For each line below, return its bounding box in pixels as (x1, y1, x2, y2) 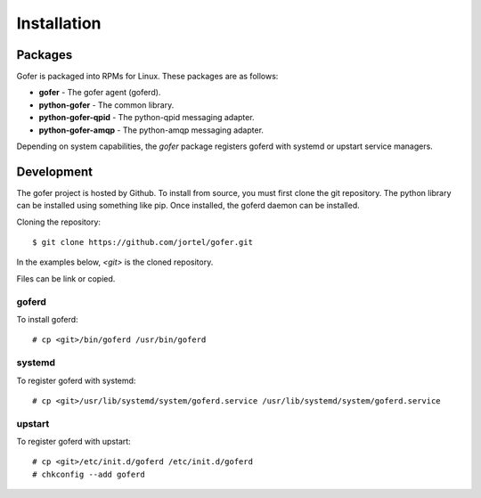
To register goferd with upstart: (16, 437, 131, 447)
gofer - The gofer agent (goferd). (38, 87, 161, 98)
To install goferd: (16, 314, 79, 325)
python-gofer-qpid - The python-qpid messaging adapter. (38, 112, 255, 123)
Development (16, 164, 94, 179)
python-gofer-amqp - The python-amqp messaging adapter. (38, 125, 265, 135)
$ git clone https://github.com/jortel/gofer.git (32, 237, 254, 248)
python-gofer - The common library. (38, 99, 175, 110)
